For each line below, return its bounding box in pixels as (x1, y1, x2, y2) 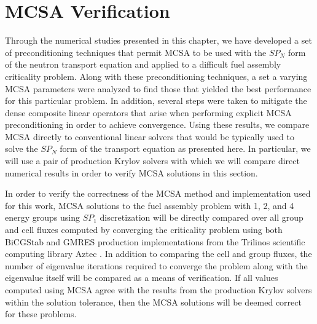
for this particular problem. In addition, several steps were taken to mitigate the (5, 94, 307, 107)
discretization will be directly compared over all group (100, 211, 303, 224)
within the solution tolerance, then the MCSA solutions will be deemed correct (5, 295, 302, 308)
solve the (5, 142, 38, 155)
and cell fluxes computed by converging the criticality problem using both (5, 223, 283, 236)
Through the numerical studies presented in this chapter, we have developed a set (5, 34, 312, 47)
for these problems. (5, 307, 77, 320)
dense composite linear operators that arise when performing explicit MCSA (5, 106, 292, 119)
